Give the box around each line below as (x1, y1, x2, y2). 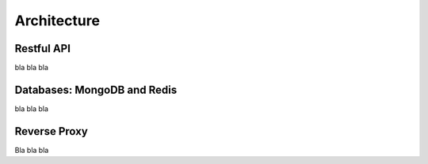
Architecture (14, 12, 101, 29)
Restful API (14, 42, 71, 55)
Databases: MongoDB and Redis (14, 83, 178, 96)
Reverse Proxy (14, 125, 89, 138)
